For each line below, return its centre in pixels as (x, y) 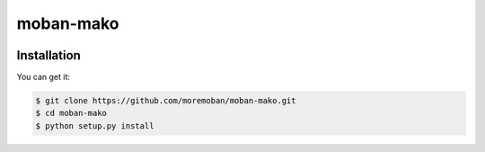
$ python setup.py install (95, 125)
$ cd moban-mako (71, 113)
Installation (48, 55)
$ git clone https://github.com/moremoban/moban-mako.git (166, 101)
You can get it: (44, 77)
